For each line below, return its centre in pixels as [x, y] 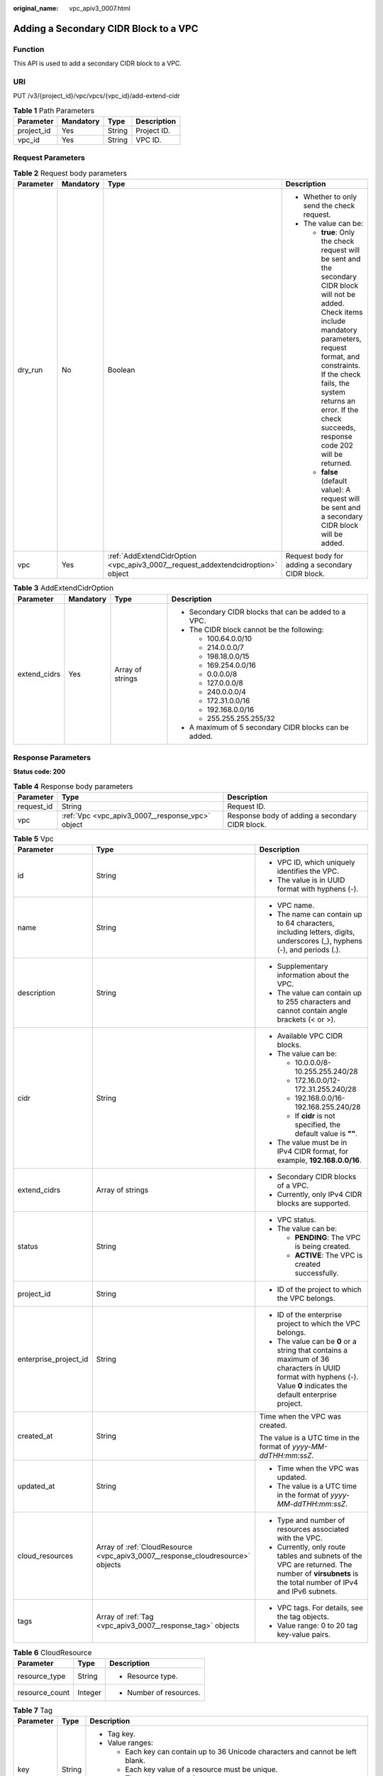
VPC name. [296, 906]
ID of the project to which [319, 1289]
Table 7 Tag [33, 1711]
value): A [336, 490]
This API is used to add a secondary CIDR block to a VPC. [98, 63]
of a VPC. [293, 1186]
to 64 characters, [306, 924]
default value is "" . [326, 1134]
